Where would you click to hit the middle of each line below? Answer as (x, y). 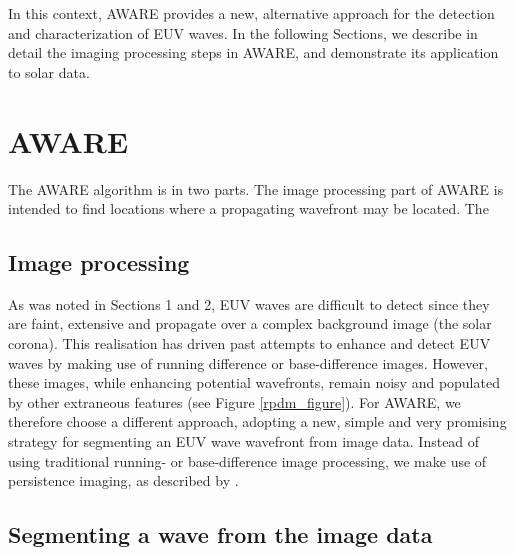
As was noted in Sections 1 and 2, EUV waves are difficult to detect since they (249, 303)
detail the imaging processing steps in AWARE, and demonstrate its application (253, 52)
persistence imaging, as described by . (123, 480)
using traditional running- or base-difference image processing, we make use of (247, 460)
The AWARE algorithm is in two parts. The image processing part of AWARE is (256, 188)
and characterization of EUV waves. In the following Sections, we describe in (243, 32)
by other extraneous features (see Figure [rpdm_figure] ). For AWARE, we (234, 401)
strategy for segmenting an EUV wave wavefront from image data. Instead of (244, 441)
